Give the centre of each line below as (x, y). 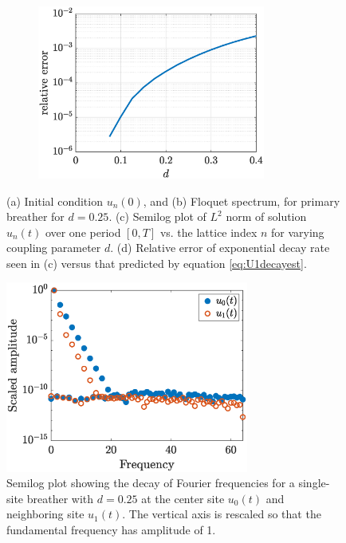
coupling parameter (54, 248)
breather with (60, 498)
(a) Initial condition (55, 201)
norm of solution (266, 216)
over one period (83, 232)
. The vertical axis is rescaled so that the (222, 514)
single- (314, 483)
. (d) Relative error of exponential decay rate (220, 248)
